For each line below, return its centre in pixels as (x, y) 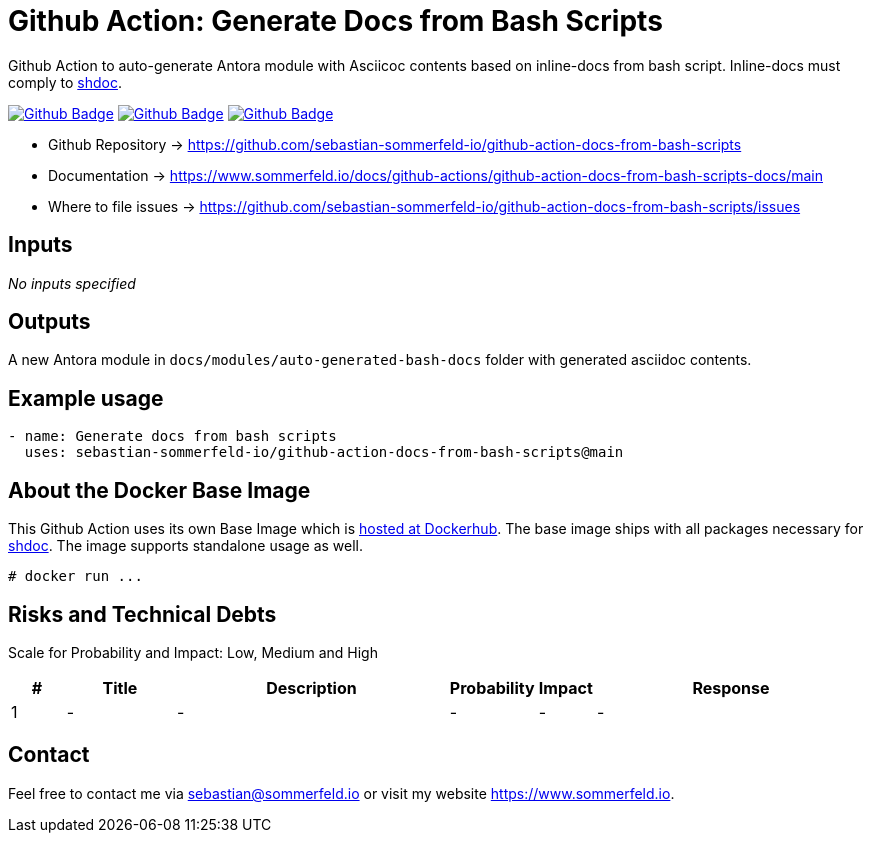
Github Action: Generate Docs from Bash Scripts (335, 21)
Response (731, 687)
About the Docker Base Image (159, 490)
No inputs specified (72, 283)
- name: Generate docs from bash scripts (172, 436)
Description (311, 687)
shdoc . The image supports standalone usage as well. (186, 546)
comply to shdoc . (65, 82)
